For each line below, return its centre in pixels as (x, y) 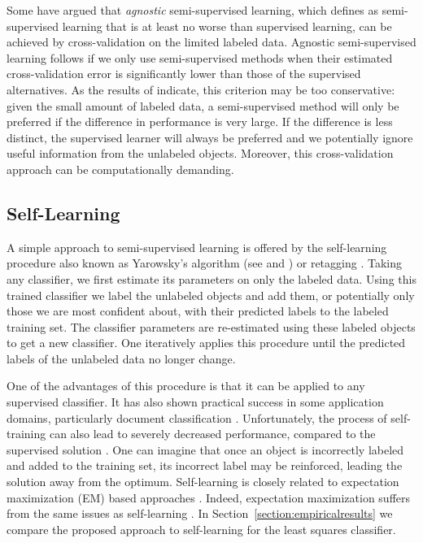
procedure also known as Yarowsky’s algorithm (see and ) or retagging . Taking (204, 263)
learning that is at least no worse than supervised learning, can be (227, 26)
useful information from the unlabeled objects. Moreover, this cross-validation (200, 153)
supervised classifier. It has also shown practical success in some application (195, 402)
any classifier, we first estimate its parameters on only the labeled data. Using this (211, 278)
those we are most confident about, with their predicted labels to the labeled (198, 311)
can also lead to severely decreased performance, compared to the (212, 434)
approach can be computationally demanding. (120, 169)
